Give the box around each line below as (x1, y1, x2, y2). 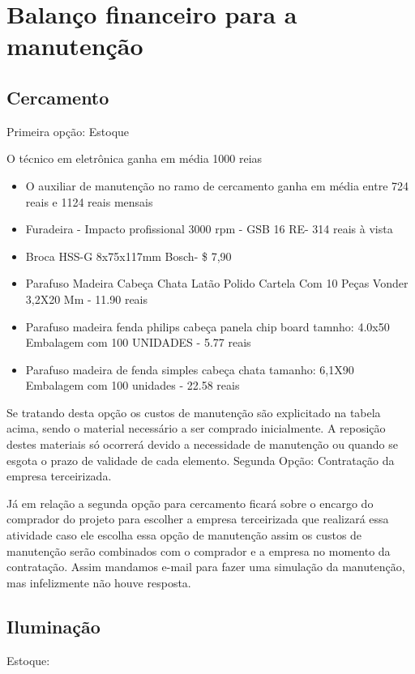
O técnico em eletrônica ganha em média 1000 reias (6, 150, 263, 167)
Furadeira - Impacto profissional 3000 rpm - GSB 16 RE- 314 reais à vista (25, 220, 393, 237)
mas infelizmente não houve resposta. (6, 574, 191, 591)
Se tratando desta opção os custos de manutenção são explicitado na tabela (6, 403, 381, 420)
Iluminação (6, 613, 101, 638)
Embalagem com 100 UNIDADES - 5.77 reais (25, 334, 251, 351)
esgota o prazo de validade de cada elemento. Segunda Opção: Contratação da (6, 451, 395, 468)
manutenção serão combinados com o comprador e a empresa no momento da (6, 542, 391, 559)
